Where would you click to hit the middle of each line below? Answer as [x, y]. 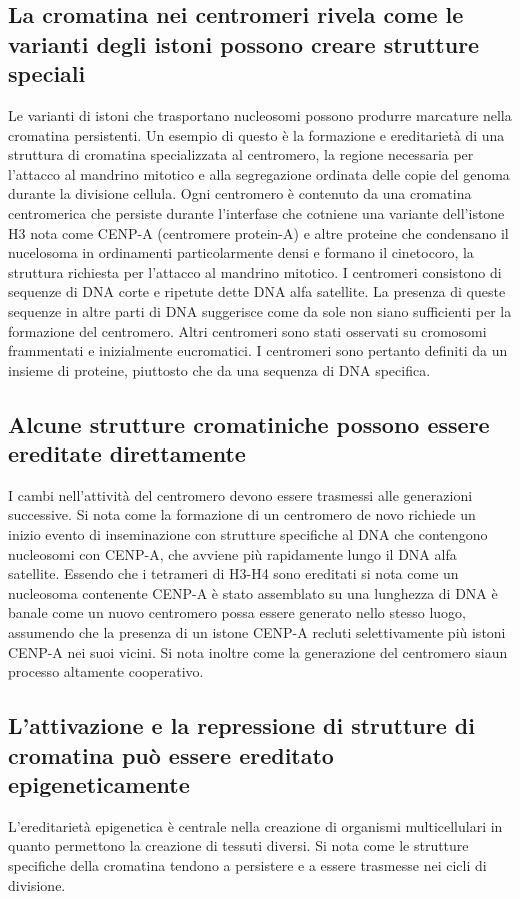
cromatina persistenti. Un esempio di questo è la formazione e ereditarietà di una [256, 134]
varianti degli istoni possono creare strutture [244, 43]
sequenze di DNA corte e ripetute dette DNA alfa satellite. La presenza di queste [257, 291]
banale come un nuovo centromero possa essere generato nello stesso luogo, [237, 612]
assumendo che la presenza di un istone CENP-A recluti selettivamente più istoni [257, 632]
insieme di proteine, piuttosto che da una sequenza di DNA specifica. [219, 369]
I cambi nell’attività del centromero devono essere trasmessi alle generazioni [240, 494]
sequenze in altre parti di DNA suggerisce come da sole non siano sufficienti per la [260, 310]
